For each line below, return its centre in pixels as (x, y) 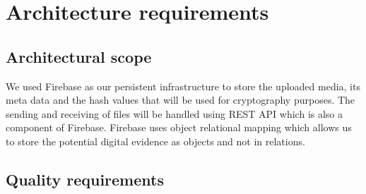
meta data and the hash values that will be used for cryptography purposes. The (181, 100)
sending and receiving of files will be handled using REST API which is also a (175, 113)
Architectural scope (79, 56)
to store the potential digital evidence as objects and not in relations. (155, 141)
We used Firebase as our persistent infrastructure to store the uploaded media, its (183, 86)
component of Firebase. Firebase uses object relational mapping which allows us (179, 127)
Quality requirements (85, 179)
